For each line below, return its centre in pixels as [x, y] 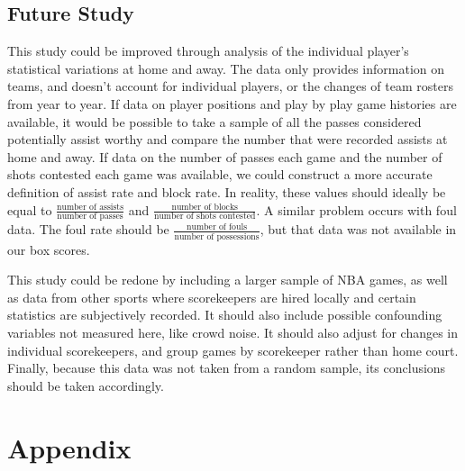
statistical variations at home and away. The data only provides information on [226, 68]
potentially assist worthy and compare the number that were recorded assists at [228, 139]
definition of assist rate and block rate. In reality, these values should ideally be [227, 191]
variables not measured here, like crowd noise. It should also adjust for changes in [233, 333]
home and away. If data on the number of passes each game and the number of [225, 156]
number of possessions [217, 236]
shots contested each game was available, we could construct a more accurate [220, 174]
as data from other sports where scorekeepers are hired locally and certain [212, 297]
